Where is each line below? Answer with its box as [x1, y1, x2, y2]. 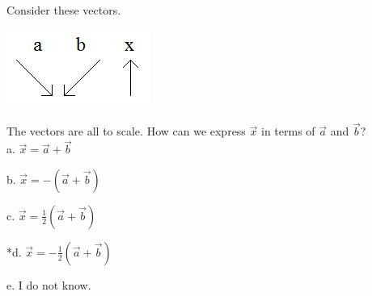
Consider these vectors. [6, 2, 121, 18]
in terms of [261, 123, 315, 140]
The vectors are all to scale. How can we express [6, 123, 246, 140]
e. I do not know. [6, 276, 91, 293]
